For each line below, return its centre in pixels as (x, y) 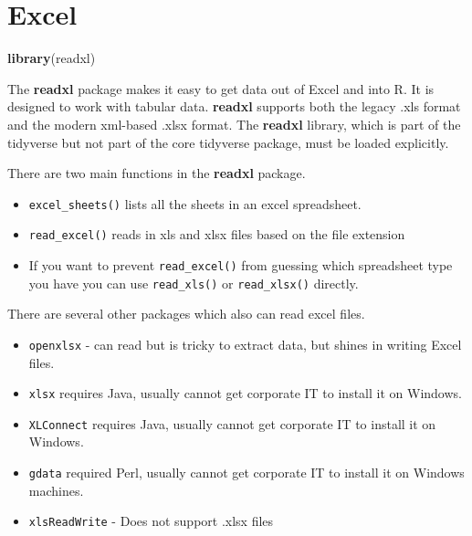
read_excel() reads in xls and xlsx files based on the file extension (217, 234)
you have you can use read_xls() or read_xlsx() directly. (194, 283)
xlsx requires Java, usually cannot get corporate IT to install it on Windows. (245, 393)
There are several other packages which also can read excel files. (186, 314)
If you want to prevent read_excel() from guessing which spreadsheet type (241, 265)
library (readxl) (52, 58)
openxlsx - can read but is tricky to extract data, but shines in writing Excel (245, 344)
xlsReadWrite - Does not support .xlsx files (151, 521)
